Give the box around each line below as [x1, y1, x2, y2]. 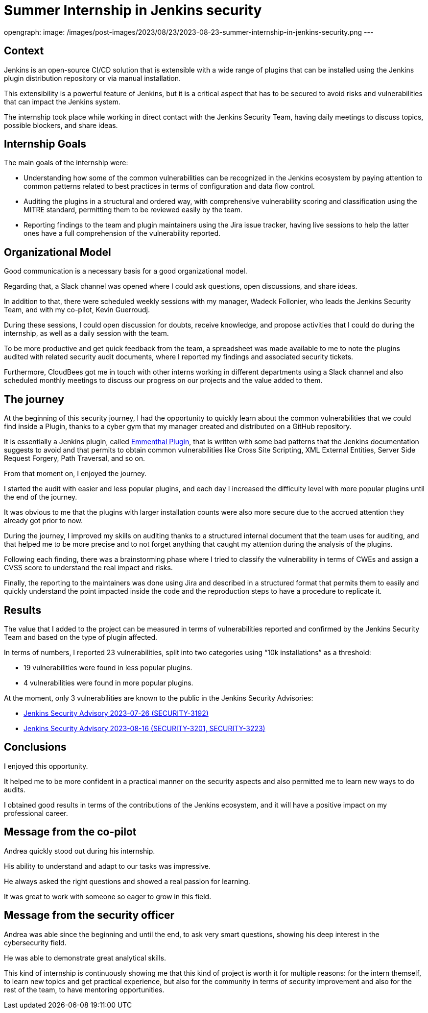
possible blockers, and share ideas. [4, 121, 118, 129]
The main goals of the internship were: [4, 158, 128, 167]
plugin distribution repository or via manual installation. [4, 74, 181, 82]
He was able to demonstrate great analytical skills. [4, 953, 166, 962]
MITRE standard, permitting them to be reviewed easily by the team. [24, 205, 243, 214]
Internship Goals [4, 138, 86, 151]
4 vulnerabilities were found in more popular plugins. [24, 678, 193, 687]
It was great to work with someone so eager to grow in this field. [4, 892, 212, 901]
